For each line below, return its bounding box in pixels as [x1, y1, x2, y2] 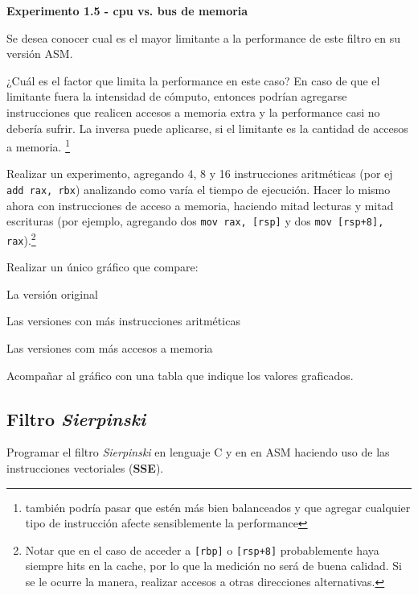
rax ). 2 [6, 229, 36, 248]
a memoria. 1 [6, 136, 70, 155]
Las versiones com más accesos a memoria [6, 340, 213, 356]
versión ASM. [6, 45, 73, 62]
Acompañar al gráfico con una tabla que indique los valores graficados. [6, 366, 354, 383]
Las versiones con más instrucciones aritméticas [6, 312, 240, 329]
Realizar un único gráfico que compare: [6, 258, 199, 275]
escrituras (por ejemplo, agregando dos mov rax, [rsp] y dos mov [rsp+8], [6, 213, 384, 229]
